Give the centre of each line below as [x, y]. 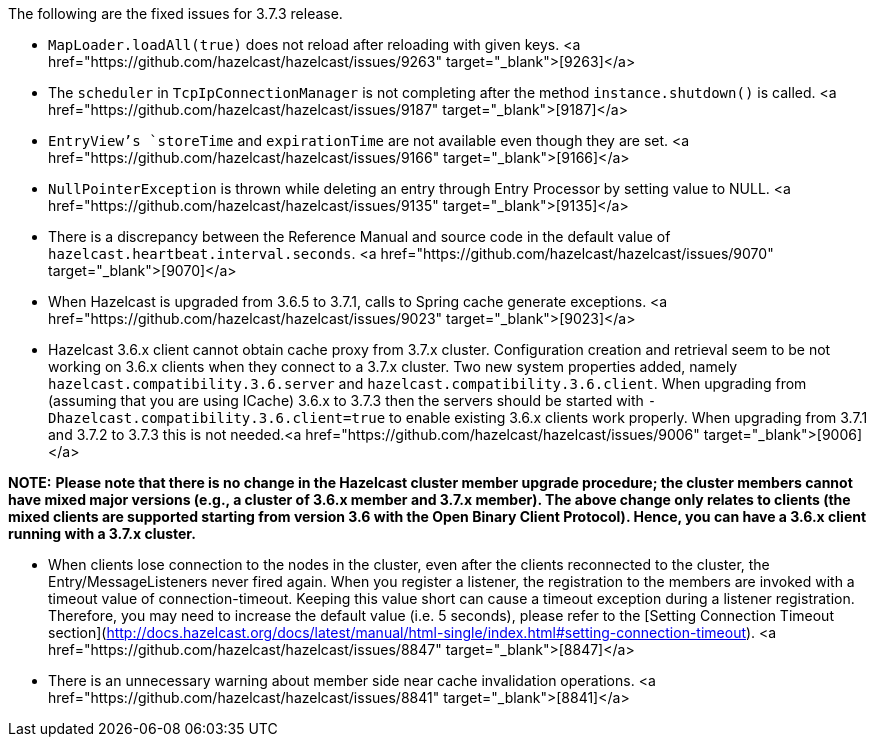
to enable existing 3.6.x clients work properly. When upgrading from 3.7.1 [628, 417]
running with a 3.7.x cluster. [102, 533]
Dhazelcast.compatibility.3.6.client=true [217, 418]
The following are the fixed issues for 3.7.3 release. [175, 13]
